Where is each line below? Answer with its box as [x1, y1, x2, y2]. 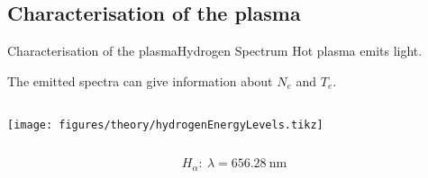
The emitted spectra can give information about [7, 71, 273, 90]
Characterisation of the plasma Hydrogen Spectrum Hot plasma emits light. [7, 41, 423, 60]
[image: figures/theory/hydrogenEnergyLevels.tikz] [7, 119, 323, 132]
